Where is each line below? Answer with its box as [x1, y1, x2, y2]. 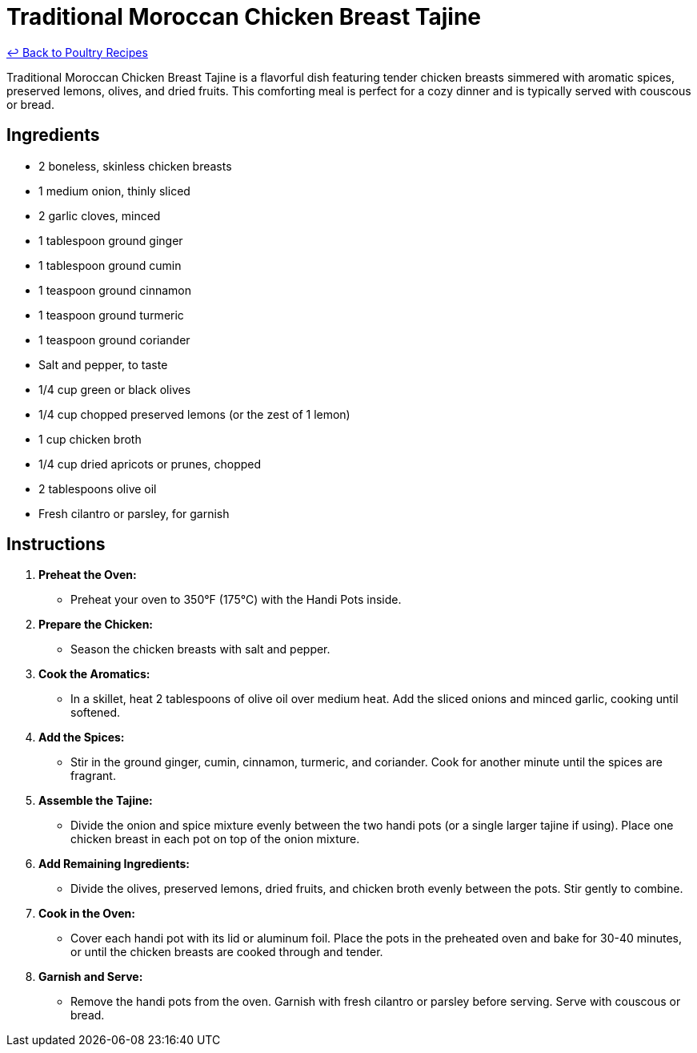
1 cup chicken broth [38, 432, 142, 446]
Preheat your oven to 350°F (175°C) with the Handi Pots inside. [70, 593, 402, 607]
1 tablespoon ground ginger [38, 233, 183, 247]
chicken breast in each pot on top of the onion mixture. [70, 832, 360, 846]
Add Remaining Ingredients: [38, 857, 190, 871]
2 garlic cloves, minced [38, 208, 161, 223]
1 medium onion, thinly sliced [38, 183, 190, 198]
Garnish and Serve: [38, 970, 143, 984]
